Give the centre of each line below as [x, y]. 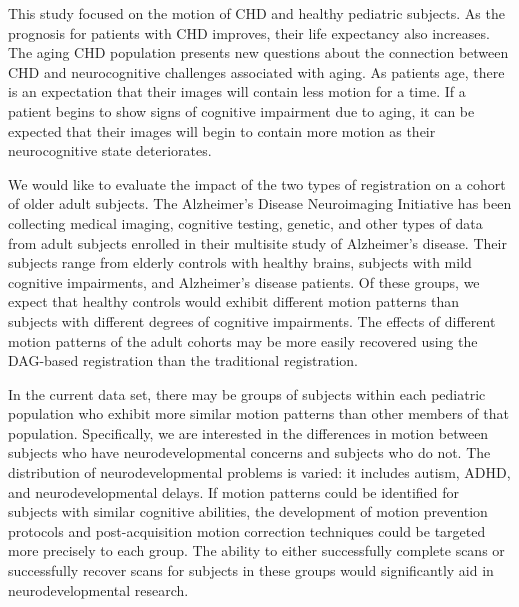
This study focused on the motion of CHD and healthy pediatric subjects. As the [256, 13]
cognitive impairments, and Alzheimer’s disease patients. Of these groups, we [244, 281]
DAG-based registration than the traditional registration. [183, 360]
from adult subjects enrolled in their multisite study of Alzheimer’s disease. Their [257, 242]
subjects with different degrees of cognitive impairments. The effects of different [252, 320]
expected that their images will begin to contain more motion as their [222, 130]
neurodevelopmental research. [98, 589]
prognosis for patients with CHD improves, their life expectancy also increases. [249, 32]
